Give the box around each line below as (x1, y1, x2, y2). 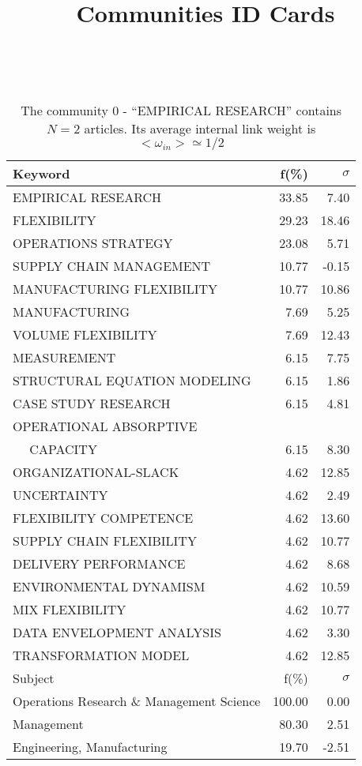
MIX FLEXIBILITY (13, 599, 126, 618)
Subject (13, 668, 55, 687)
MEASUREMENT (13, 347, 116, 366)
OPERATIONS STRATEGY (13, 233, 173, 252)
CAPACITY (29, 439, 97, 458)
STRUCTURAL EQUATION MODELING (13, 370, 251, 389)
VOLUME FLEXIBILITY (13, 325, 157, 344)
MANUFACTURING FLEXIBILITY (13, 279, 217, 298)
